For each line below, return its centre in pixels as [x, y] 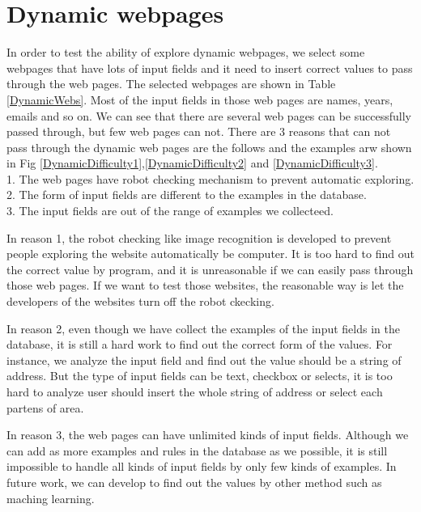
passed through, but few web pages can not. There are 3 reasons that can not [199, 131]
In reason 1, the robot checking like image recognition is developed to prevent [199, 237]
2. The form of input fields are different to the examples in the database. [187, 195]
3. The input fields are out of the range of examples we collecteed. [170, 211]
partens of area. [45, 407]
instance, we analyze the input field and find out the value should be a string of [204, 360]
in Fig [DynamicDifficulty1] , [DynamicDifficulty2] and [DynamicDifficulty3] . [192, 163]
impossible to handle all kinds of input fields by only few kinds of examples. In [202, 466]
